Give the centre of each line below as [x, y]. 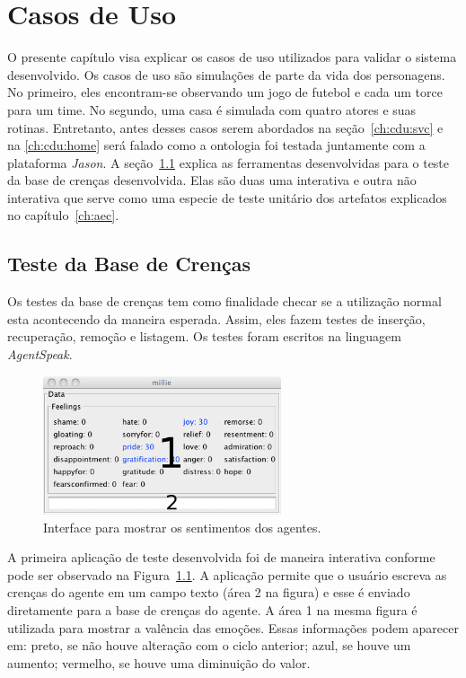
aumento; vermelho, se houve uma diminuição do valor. [159, 662]
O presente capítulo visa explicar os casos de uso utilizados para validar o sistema [232, 57]
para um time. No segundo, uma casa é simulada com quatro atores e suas [212, 109]
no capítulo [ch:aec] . [63, 215]
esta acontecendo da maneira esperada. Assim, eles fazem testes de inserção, [216, 318]
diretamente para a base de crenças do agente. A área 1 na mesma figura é [212, 610]
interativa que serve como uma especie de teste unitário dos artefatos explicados [227, 197]
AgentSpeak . [40, 354]
